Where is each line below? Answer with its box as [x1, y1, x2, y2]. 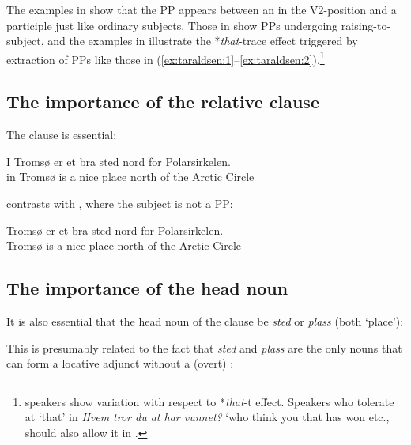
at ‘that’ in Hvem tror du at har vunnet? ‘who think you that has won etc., [25, 409, 390, 425]
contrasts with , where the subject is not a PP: [6, 195, 233, 212]
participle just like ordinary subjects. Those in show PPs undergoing [6, 17, 338, 33]
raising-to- [341, 17, 391, 33]
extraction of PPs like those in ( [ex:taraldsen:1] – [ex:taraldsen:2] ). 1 [6, 48, 325, 67]
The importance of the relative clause [6, 89, 319, 114]
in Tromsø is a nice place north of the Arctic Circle [6, 168, 255, 185]
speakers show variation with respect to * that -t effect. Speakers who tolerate [25, 393, 394, 409]
